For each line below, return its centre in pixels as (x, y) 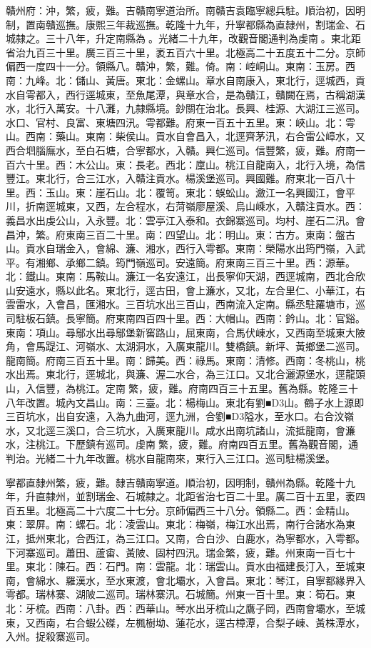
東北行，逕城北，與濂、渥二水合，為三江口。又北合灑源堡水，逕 (195, 374)
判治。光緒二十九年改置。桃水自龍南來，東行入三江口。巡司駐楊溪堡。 (171, 458)
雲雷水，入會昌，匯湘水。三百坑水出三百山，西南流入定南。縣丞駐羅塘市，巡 (185, 304)
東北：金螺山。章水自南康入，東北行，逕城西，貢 (250, 80)
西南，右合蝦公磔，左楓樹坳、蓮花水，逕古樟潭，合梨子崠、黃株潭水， (200, 622)
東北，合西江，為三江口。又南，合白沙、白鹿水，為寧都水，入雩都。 (205, 538)
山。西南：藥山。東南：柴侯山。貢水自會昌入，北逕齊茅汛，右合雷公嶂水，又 (185, 136)
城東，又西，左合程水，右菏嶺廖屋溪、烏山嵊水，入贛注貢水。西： (210, 206)
